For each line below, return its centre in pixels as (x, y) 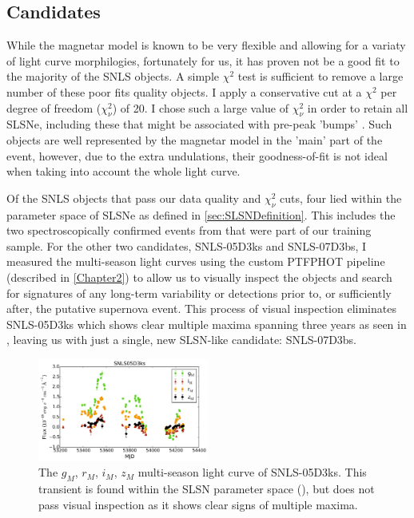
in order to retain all (358, 107)
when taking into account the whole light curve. (123, 171)
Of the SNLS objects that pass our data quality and (134, 198)
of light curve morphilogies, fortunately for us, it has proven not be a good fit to (203, 60)
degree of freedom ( (54, 107)
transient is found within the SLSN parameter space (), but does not (207, 489)
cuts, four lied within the (341, 198)
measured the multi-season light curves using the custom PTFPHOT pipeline (196, 261)
